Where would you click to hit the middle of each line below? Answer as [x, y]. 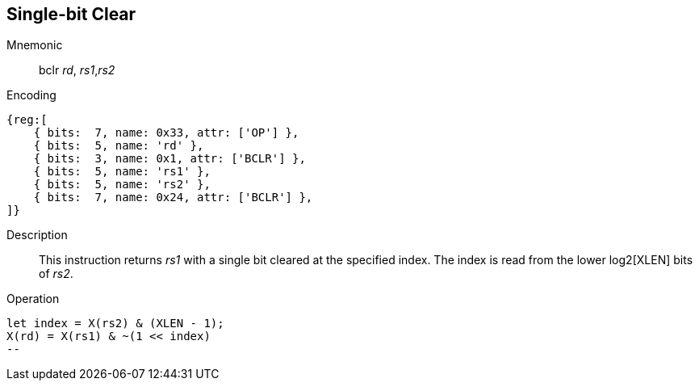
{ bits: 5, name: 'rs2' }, [122, 185]
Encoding [31, 95]
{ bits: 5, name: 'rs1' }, [122, 172]
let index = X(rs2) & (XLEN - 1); [115, 324]
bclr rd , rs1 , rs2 [77, 70]
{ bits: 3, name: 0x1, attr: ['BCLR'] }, [170, 159]
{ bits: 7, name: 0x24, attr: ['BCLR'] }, [173, 198]
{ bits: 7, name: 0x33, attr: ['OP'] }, [166, 133]
